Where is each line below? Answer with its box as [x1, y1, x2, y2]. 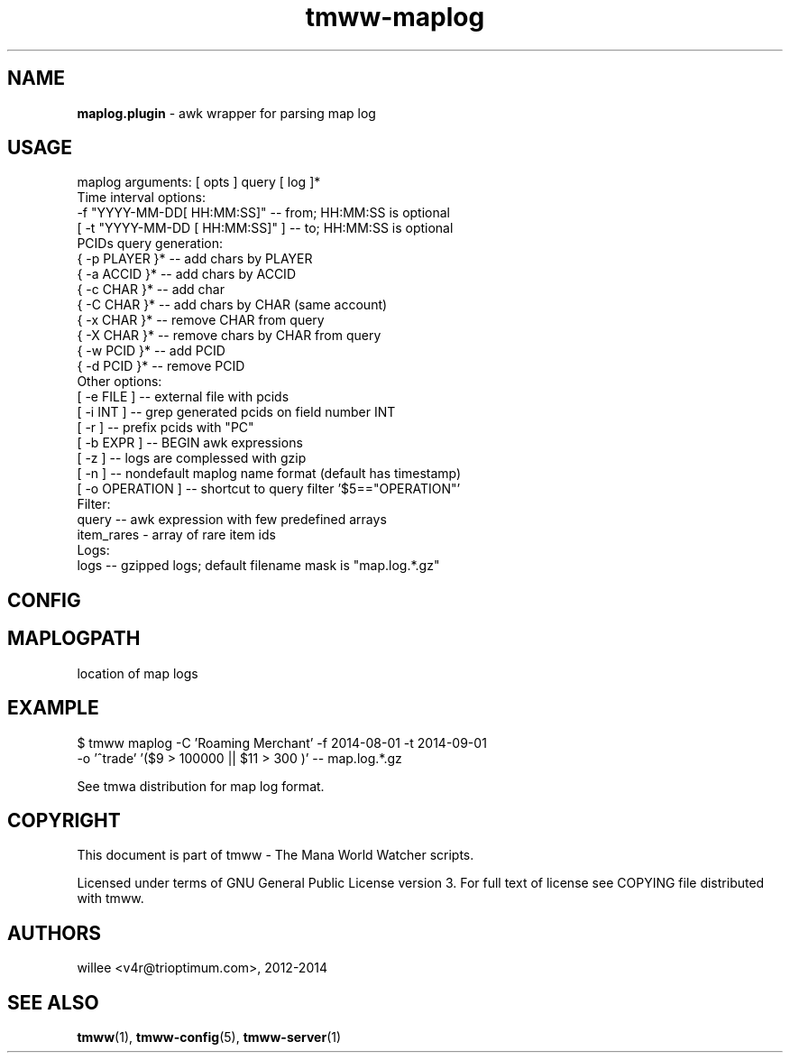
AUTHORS [7, 921, 102, 945]
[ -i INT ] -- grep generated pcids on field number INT [77, 404, 396, 420]
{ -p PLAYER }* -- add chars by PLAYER [77, 251, 313, 267]
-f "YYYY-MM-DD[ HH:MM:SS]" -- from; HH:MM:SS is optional [77, 205, 450, 221]
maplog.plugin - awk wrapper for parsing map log [77, 105, 376, 121]
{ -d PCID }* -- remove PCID [77, 358, 245, 374]
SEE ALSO [7, 991, 99, 1014]
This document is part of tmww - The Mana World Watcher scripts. [77, 847, 474, 863]
